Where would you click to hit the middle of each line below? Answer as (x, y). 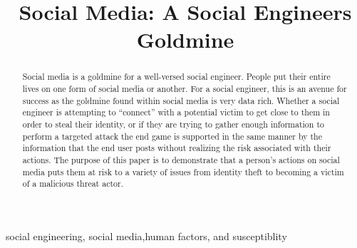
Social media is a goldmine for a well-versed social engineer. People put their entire (176, 77)
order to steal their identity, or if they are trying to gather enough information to (173, 124)
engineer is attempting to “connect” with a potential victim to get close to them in (176, 112)
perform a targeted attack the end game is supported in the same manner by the (172, 136)
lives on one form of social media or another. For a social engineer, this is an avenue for (185, 89)
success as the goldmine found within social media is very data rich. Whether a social (181, 100)
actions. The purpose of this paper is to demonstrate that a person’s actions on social (181, 159)
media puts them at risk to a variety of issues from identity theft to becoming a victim (183, 171)
